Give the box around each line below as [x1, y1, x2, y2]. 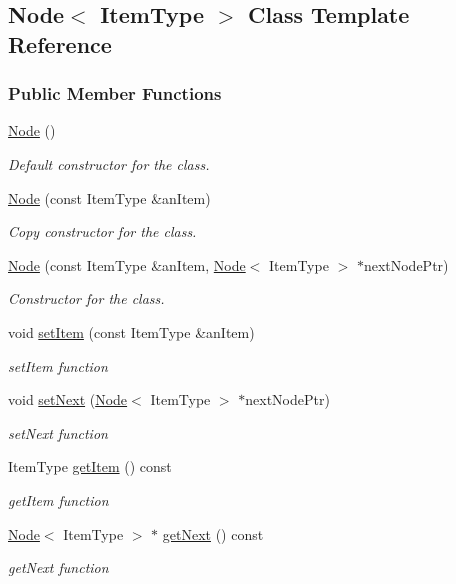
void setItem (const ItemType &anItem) [8, 321, 255, 342]
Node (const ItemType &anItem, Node [8, 254, 246, 275]
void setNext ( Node [8, 389, 128, 410]
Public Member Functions [8, 81, 222, 106]
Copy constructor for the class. [8, 221, 197, 242]
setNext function [8, 422, 108, 443]
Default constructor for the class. [8, 153, 210, 174]
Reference [8, 28, 112, 59]
